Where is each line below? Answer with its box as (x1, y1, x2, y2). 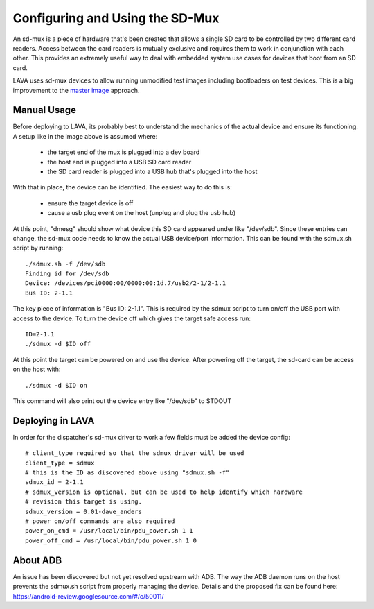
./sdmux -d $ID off (25, 340, 91, 348)
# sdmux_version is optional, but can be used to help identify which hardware (25, 488, 303, 496)
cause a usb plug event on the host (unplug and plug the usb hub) (47, 209, 236, 217)
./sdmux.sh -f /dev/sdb (25, 260, 106, 268)
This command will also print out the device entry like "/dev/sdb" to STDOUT (12, 397, 232, 405)
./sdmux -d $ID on (25, 381, 88, 389)
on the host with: (12, 365, 61, 374)
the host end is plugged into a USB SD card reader (47, 157, 192, 166)
